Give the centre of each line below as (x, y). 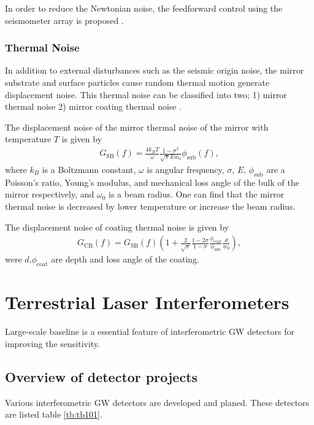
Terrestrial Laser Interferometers (147, 302)
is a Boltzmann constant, (89, 170)
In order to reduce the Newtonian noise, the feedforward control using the (144, 8)
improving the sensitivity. (52, 343)
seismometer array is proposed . (64, 20)
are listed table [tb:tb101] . (54, 414)
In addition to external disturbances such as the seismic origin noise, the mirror (155, 70)
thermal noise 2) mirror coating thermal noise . (94, 106)
